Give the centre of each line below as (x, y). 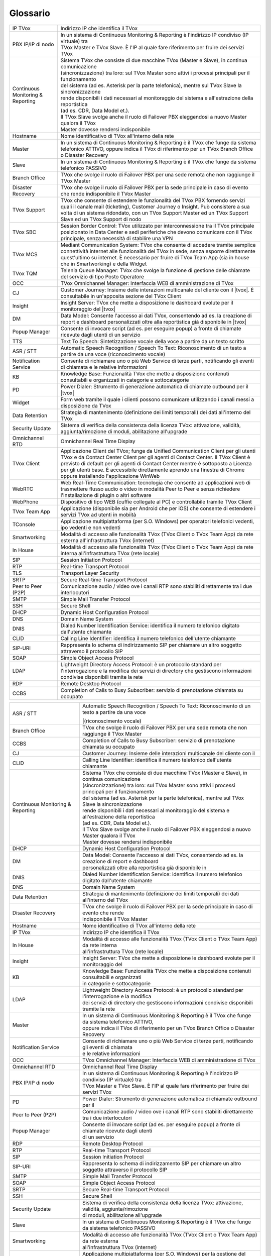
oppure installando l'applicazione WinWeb (110, 476)
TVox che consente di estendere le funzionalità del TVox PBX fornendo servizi (153, 200)
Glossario (30, 13)
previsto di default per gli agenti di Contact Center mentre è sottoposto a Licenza (156, 463)
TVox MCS (25, 254)
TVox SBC (24, 232)
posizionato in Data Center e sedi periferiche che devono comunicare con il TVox (156, 232)
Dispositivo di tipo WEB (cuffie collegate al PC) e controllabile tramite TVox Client (156, 501)
